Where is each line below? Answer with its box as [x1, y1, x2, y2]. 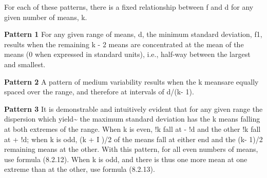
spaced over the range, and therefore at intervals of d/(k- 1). [4, 86, 194, 97]
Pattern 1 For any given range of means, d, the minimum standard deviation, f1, [4, 29, 262, 39]
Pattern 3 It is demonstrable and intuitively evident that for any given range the [4, 103, 263, 114]
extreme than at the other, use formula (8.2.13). [4, 164, 155, 174]
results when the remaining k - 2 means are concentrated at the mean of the [4, 38, 244, 49]
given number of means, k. [4, 11, 87, 22]
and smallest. [4, 58, 46, 69]
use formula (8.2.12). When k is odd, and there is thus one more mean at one [4, 153, 247, 164]
